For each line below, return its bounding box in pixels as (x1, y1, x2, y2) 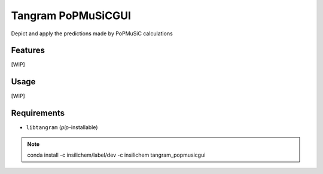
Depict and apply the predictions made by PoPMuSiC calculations (11, 30, 173, 37)
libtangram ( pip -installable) (26, 124, 98, 131)
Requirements (11, 108, 65, 118)
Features (11, 45, 45, 56)
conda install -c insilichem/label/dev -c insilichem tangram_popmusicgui (27, 151, 206, 158)
